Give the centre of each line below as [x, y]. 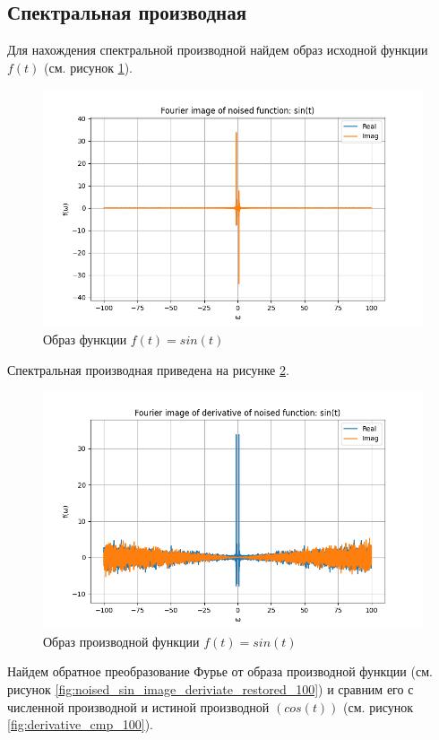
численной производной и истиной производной [138, 706]
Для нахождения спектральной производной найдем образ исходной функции [218, 50]
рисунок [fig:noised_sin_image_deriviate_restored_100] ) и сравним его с [211, 688]
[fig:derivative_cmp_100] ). [81, 724]
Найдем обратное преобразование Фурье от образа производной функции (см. [220, 671]
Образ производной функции [121, 641]
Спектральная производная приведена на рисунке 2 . [148, 369]
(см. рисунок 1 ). [88, 67]
